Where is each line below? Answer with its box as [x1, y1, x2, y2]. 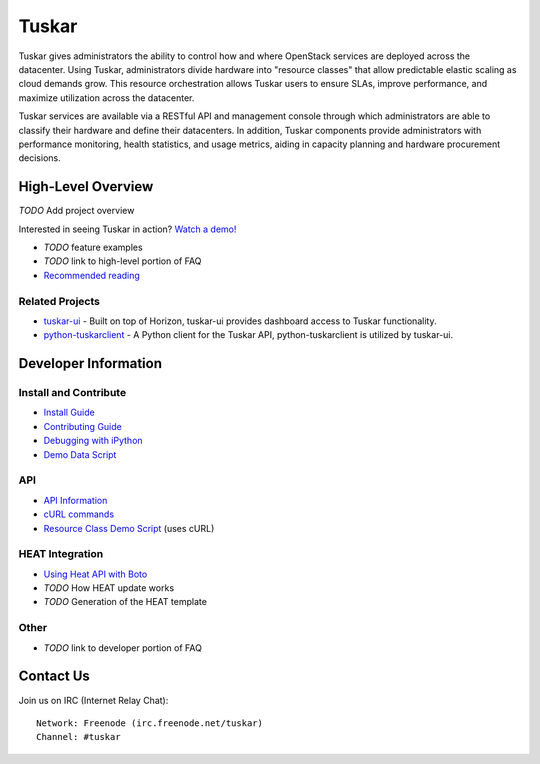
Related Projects [18, 294, 100, 308]
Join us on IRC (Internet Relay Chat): [18, 694, 169, 706]
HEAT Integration [18, 547, 104, 561]
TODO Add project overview [18, 205, 135, 217]
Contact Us [18, 668, 90, 685]
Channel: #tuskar [36, 731, 121, 743]
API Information [43, 494, 108, 506]
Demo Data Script [43, 448, 117, 460]
